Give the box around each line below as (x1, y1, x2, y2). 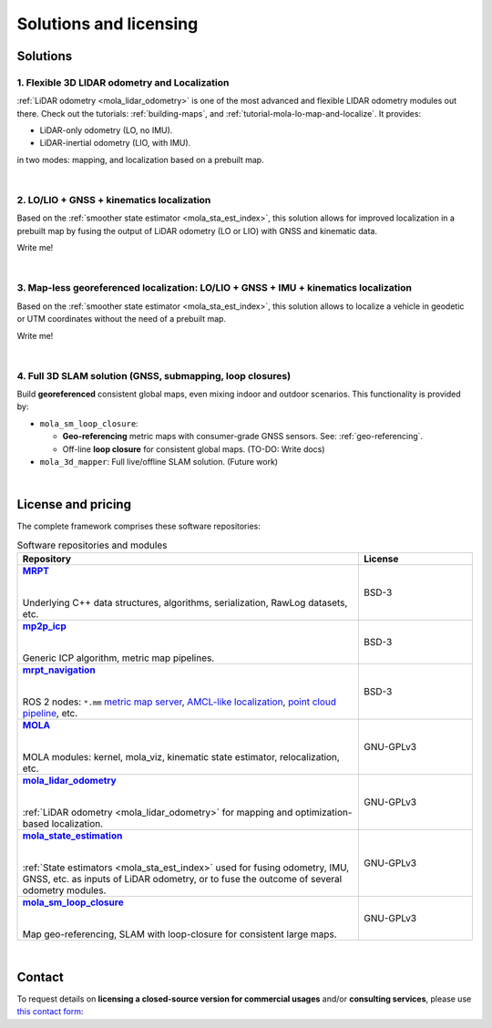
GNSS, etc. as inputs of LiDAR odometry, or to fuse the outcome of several (22, 873, 343, 886)
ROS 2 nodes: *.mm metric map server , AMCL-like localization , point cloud (22, 695, 337, 708)
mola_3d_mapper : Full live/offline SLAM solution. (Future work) (39, 456, 278, 467)
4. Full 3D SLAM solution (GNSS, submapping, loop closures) (16, 369, 292, 382)
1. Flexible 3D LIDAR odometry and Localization (16, 76, 230, 88)
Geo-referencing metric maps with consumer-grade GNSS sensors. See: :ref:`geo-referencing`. (62, 431, 424, 442)
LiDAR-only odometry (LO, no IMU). (39, 125, 173, 136)
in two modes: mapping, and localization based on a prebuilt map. (16, 154, 264, 165)
